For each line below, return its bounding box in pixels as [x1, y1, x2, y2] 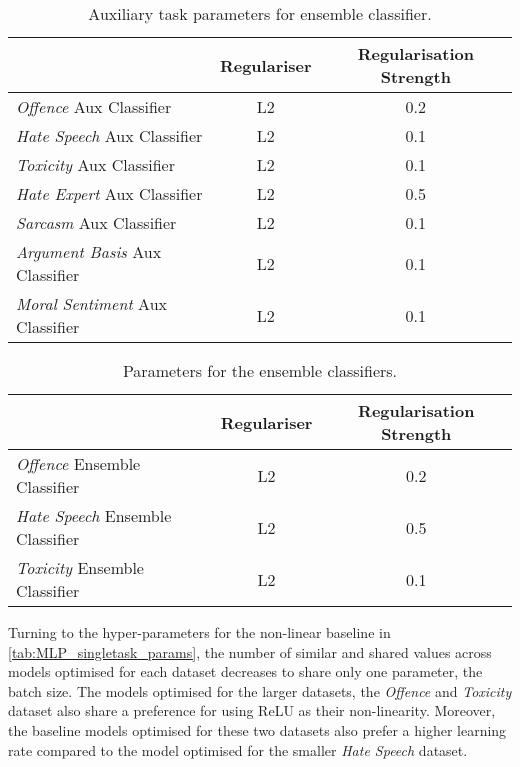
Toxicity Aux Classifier [16, 153, 175, 176]
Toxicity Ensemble [16, 556, 144, 579]
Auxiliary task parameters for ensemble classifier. [88, 2, 432, 25]
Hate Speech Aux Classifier [16, 124, 203, 147]
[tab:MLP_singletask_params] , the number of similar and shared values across [8, 641, 492, 662]
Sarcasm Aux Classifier [16, 211, 177, 234]
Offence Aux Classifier [16, 95, 172, 118]
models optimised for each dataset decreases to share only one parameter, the [8, 661, 483, 682]
